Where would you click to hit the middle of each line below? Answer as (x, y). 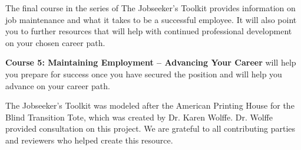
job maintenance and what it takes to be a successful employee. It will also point (151, 19)
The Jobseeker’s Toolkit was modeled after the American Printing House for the (150, 105)
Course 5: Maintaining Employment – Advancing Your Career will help (151, 62)
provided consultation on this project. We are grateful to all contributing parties (150, 128)
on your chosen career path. (55, 42)
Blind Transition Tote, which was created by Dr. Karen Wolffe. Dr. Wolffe (139, 117)
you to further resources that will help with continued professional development (149, 31)
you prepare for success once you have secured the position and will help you (144, 74)
